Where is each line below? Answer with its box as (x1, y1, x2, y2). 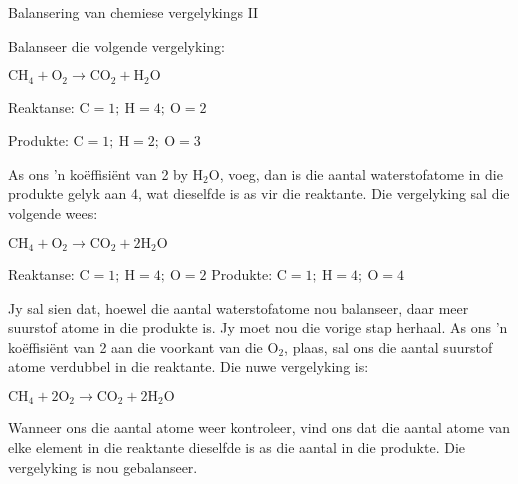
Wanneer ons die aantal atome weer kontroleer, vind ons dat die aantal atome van (8, 417, 510, 438)
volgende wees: (8, 203, 98, 224)
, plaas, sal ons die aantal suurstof (284, 336, 493, 357)
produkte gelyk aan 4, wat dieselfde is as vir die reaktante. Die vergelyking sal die (8, 183, 510, 204)
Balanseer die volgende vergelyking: (8, 35, 225, 56)
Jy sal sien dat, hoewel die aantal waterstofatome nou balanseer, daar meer (8, 297, 469, 318)
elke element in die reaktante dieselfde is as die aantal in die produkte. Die (8, 437, 466, 458)
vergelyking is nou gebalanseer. (8, 456, 198, 477)
